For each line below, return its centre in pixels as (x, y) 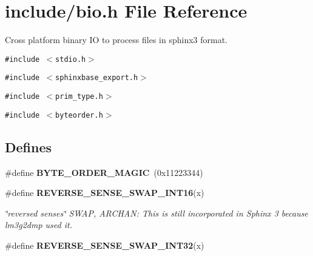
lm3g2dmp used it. (39, 225)
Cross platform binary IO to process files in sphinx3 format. (116, 40)
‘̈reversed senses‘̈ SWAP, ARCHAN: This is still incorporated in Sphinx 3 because (156, 213)
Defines (29, 147)
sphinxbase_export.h (97, 78)
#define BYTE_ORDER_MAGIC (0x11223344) (104, 172)
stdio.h (71, 59)
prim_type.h (79, 97)
